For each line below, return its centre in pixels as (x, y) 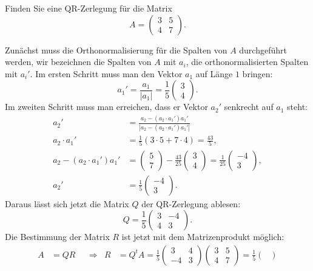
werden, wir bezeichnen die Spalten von (78, 62)
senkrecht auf (249, 107)
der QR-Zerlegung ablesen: (191, 203)
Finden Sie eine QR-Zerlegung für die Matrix (89, 8)
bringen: (257, 73)
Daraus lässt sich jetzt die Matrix (67, 203)
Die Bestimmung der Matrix (57, 237)
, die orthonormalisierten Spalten (247, 62)
